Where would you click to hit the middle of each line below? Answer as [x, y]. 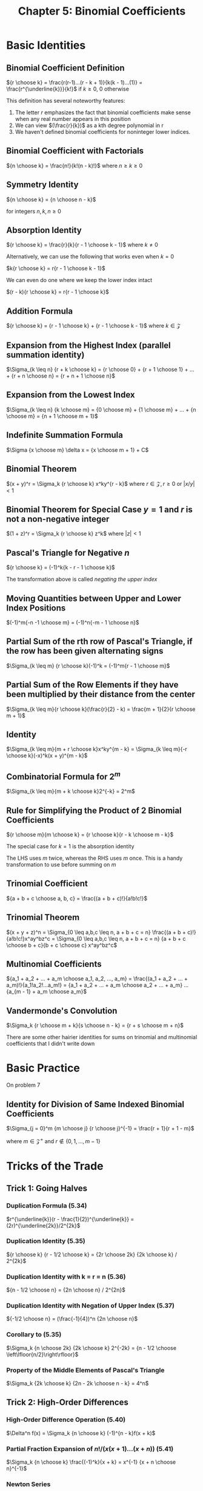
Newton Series [28, 1484]
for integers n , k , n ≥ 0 [34, 211]
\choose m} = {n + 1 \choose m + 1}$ [52, 416]
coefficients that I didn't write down [51, 1043]
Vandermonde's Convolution [62, 1011]
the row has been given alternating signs [85, 651]
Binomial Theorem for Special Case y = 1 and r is [99, 509]
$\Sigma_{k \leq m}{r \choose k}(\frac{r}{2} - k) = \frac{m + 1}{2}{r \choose [101, 709]
